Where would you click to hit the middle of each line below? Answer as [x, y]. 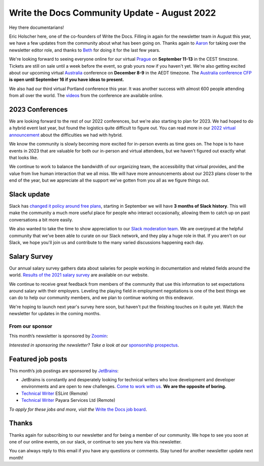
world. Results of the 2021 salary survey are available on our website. [79, 275]
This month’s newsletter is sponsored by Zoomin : [58, 336]
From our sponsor [31, 326]
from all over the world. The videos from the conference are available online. [86, 96]
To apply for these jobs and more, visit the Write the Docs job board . [78, 409]
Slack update [29, 194]
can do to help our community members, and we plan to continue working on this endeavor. [101, 298]
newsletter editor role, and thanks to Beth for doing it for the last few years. [85, 50]
